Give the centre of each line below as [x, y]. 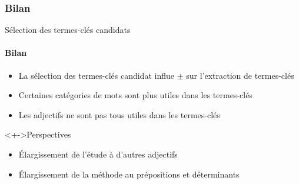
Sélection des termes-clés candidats [68, 30]
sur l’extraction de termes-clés [240, 75]
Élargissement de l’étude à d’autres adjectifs [98, 154]
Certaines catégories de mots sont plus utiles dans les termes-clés [135, 95]
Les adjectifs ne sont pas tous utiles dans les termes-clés [119, 114]
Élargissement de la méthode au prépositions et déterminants [129, 174]
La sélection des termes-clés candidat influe [96, 75]
